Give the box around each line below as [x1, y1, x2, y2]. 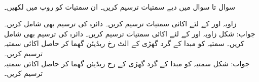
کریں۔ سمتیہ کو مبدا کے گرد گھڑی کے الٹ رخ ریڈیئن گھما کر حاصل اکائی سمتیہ [4, 38, 244, 49]
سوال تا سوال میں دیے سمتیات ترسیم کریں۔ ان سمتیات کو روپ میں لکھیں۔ [4, 1, 235, 12]
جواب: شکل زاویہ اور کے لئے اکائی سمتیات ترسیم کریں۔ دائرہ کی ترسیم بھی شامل [4, 28, 255, 38]
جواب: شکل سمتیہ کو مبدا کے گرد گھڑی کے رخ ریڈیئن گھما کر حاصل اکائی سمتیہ [4, 58, 250, 68]
